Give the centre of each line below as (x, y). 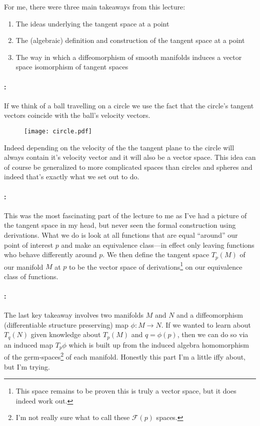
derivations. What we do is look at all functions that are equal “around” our (121, 234)
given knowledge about (66, 334)
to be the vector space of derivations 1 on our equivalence (155, 266)
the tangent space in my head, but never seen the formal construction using (120, 225)
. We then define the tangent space (156, 254)
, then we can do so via (213, 334)
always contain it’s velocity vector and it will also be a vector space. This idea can (130, 157)
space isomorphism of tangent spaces (72, 67)
